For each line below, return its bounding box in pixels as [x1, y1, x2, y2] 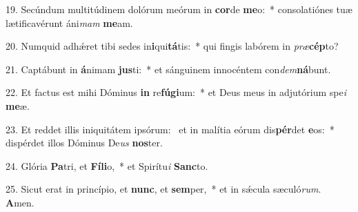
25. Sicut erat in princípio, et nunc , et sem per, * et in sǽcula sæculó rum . [6, 182, 321, 196]
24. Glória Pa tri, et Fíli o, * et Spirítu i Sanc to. [6, 158, 208, 173]
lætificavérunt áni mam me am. [6, 15, 133, 30]
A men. [6, 195, 34, 209]
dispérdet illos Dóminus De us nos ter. [6, 135, 163, 150]
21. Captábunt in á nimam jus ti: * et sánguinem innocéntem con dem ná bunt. [6, 61, 331, 76]
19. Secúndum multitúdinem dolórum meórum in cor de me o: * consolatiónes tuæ [6, 2, 352, 16]
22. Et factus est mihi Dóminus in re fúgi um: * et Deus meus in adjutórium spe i [6, 85, 347, 99]
